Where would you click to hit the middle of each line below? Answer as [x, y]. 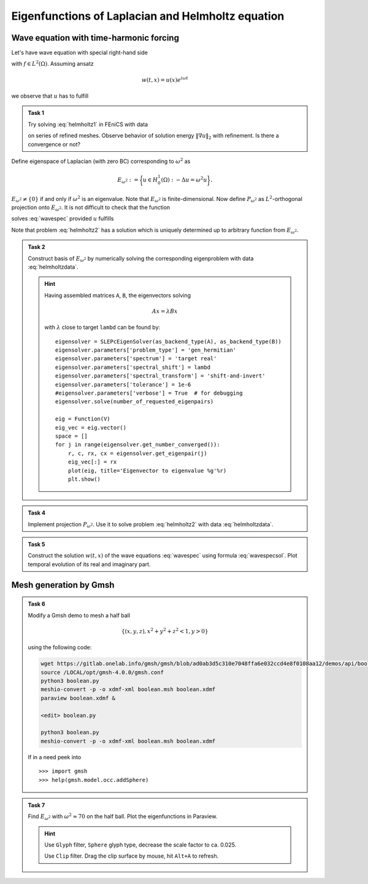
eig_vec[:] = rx [92, 462]
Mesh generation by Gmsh [63, 585]
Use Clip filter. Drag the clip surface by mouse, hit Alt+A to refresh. [132, 856]
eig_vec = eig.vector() [91, 428]
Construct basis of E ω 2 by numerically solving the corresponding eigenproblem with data [141, 259]
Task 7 [36, 805]
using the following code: [60, 647]
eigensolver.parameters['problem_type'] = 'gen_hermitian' [146, 350]
